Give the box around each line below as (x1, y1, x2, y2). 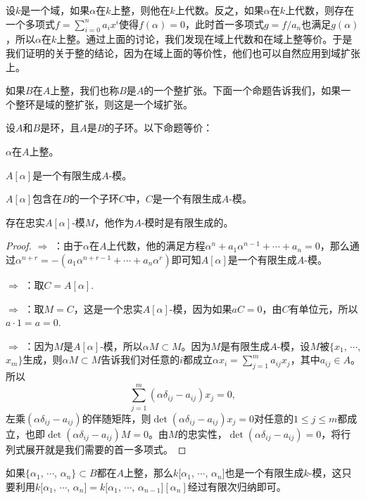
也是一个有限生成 (225, 465, 304, 480)
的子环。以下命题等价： (104, 120, 213, 135)
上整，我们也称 (50, 83, 120, 98)
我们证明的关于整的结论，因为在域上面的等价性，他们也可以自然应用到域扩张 (6, 45, 360, 60)
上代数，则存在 (285, 3, 355, 17)
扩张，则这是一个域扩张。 (74, 96, 193, 111)
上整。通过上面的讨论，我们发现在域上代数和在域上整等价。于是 (56, 32, 353, 46)
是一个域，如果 (20, 3, 90, 17)
